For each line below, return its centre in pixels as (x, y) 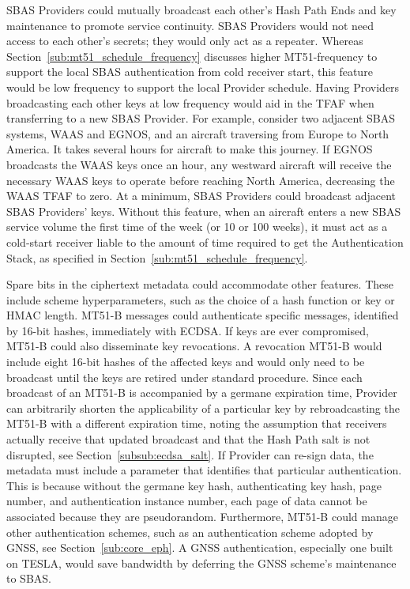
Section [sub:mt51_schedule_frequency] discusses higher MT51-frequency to (192, 56)
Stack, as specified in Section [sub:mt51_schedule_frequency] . (157, 257)
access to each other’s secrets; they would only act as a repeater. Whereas (185, 41)
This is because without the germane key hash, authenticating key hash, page (194, 485)
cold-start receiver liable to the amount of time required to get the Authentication (205, 242)
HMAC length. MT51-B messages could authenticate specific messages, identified (203, 315)
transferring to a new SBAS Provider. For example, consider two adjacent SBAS (201, 118)
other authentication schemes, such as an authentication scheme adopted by (190, 532)
